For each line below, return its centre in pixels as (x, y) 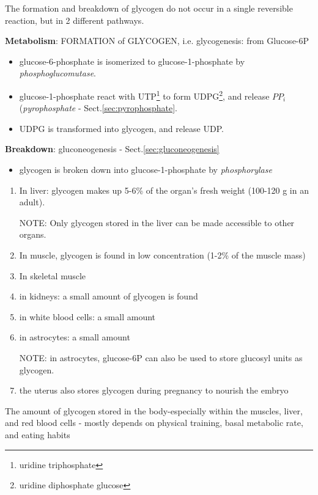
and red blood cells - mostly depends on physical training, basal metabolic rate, (154, 423)
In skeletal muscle (53, 275)
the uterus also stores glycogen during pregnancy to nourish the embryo (154, 390)
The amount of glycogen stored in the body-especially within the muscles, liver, (154, 410)
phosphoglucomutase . (57, 73)
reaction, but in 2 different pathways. (75, 20)
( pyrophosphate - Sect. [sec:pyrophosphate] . (98, 108)
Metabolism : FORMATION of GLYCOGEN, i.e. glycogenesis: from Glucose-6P (157, 41)
